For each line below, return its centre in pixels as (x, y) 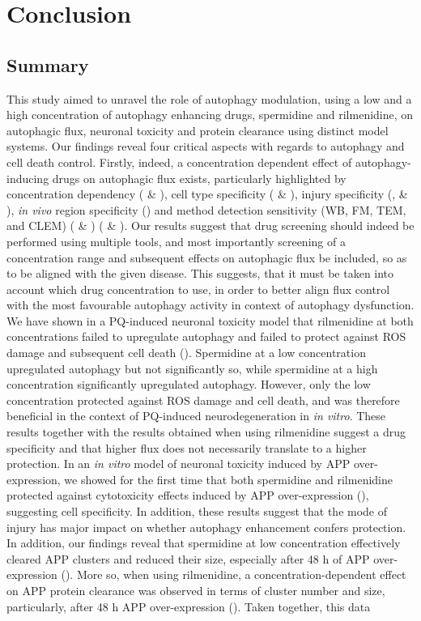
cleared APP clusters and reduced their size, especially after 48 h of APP (188, 558)
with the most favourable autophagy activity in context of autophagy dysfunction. (210, 305)
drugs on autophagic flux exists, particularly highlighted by (199, 178)
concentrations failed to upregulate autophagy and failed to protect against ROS (206, 336)
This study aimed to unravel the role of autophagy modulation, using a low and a (209, 98)
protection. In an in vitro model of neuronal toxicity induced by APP (179, 464)
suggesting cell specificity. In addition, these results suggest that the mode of (197, 511)
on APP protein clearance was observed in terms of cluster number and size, (196, 590)
